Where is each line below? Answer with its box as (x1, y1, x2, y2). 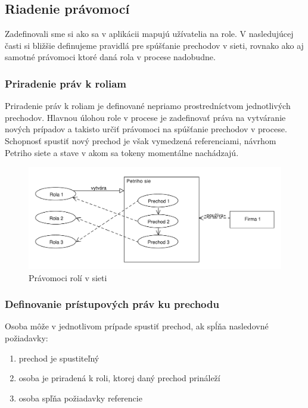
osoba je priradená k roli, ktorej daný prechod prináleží (18, 372, 220, 384)
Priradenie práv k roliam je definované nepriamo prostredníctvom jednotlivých (5, 99, 291, 112)
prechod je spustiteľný (18, 351, 99, 364)
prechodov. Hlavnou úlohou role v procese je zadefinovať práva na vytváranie (5, 111, 286, 123)
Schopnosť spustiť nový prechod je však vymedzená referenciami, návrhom (5, 134, 276, 147)
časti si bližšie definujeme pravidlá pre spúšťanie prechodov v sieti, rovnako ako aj (5, 39, 304, 51)
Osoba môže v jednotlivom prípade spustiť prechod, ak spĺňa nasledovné (5, 320, 269, 332)
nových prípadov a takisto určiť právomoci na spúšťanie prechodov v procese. (5, 123, 287, 135)
